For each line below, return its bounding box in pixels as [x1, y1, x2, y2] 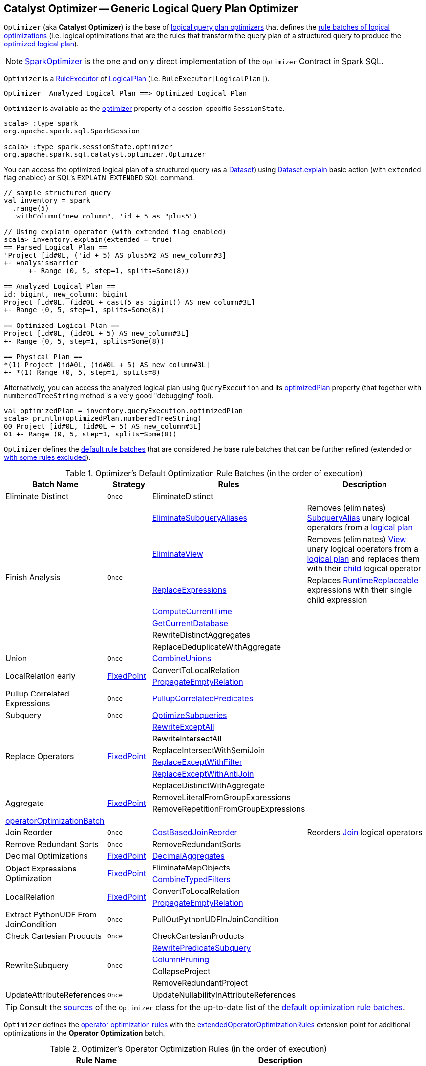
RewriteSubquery [5, 960, 69, 971]
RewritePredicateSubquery [152, 943, 251, 953]
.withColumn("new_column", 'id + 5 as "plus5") [12, 212, 198, 220]
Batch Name [32, 479, 79, 490]
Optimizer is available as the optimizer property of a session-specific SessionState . [4, 104, 285, 113]
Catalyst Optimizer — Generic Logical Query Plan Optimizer [4, 2, 298, 15]
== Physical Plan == [4, 353, 83, 361]
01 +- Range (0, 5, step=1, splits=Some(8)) [4, 430, 177, 438]
